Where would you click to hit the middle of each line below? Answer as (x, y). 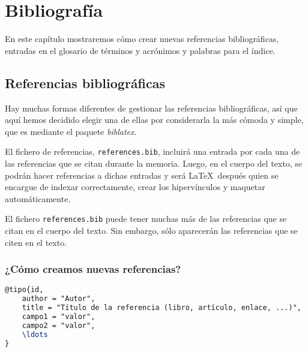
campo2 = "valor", (59, 325)
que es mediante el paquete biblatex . (71, 131)
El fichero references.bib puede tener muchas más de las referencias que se (146, 219)
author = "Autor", (59, 299)
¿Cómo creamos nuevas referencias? (93, 269)
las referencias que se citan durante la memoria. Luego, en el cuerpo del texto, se (153, 163)
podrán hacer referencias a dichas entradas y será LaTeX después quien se (142, 175)
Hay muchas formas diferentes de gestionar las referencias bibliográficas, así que (151, 108)
